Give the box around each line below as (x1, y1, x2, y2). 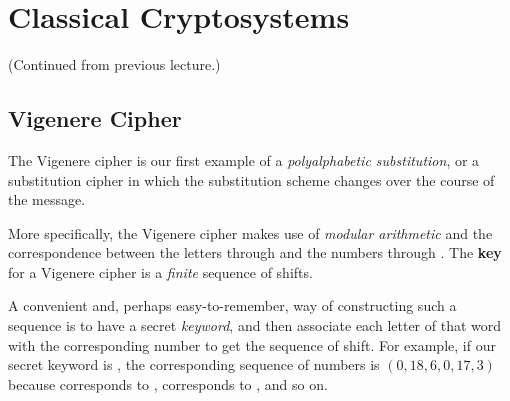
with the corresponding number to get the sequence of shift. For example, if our (8, 334, 496, 355)
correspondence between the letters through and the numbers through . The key (8, 242, 502, 263)
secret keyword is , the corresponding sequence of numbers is (8, 354, 380, 375)
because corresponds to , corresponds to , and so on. (8, 373, 328, 394)
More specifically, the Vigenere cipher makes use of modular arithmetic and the (8, 222, 493, 243)
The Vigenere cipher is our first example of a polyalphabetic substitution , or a (8, 149, 480, 170)
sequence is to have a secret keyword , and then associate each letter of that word (8, 315, 502, 336)
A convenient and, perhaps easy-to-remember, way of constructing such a (8, 295, 457, 316)
